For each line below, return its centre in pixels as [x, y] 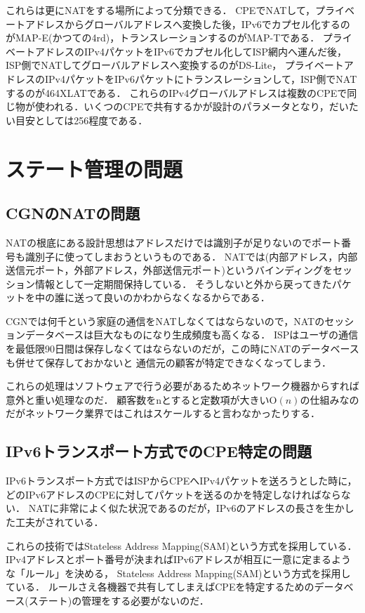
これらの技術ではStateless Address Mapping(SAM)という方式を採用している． [181, 545]
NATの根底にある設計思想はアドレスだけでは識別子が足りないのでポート [173, 242]
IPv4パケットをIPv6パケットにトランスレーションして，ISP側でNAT [201, 78]
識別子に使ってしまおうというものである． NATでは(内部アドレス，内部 [191, 256]
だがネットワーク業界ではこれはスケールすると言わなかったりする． [163, 413]
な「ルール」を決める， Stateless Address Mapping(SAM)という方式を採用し [178, 573]
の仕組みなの [330, 399]
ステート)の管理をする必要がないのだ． [119, 600]
